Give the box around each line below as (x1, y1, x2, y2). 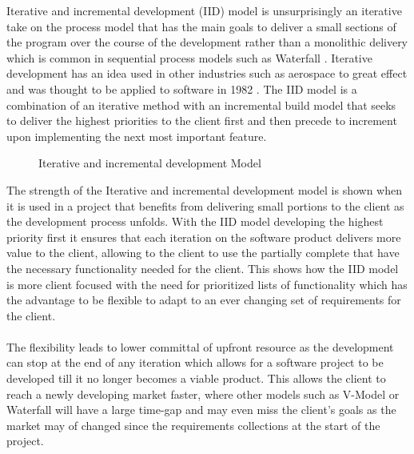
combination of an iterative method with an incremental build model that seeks (6, 96, 396, 113)
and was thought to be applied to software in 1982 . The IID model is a (6, 80, 357, 97)
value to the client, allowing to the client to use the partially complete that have (6, 244, 400, 261)
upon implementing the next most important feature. (6, 127, 267, 144)
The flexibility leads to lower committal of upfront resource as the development (6, 338, 394, 355)
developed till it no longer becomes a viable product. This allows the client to (6, 370, 386, 387)
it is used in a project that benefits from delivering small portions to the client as (6, 197, 404, 214)
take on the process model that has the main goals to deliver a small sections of (6, 18, 396, 34)
